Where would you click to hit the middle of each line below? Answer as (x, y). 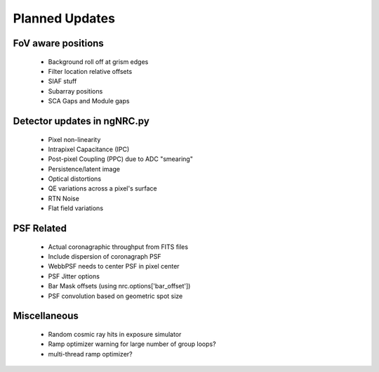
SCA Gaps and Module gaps (89, 101)
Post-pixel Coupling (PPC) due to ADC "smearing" (120, 159)
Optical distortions (75, 179)
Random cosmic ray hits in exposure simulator (115, 335)
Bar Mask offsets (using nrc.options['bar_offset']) (119, 286)
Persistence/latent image (84, 169)
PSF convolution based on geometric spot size (115, 296)
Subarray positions (75, 91)
